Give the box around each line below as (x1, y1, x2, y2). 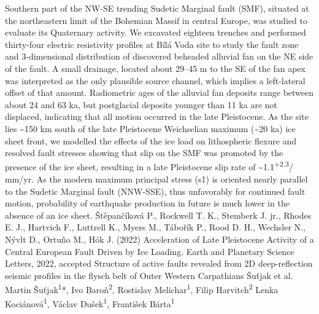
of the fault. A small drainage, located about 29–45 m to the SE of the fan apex (5, 61, 306, 74)
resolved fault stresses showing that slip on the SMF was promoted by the (5, 146, 283, 159)
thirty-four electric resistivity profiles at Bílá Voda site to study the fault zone (5, 37, 299, 50)
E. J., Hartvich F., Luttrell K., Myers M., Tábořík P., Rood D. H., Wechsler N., (5, 221, 306, 234)
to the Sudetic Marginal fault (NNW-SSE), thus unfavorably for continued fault (5, 184, 306, 197)
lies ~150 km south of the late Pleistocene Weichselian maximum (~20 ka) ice (5, 122, 296, 135)
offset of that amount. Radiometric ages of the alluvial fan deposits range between (5, 86, 314, 99)
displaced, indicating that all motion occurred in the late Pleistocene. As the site (5, 110, 309, 123)
